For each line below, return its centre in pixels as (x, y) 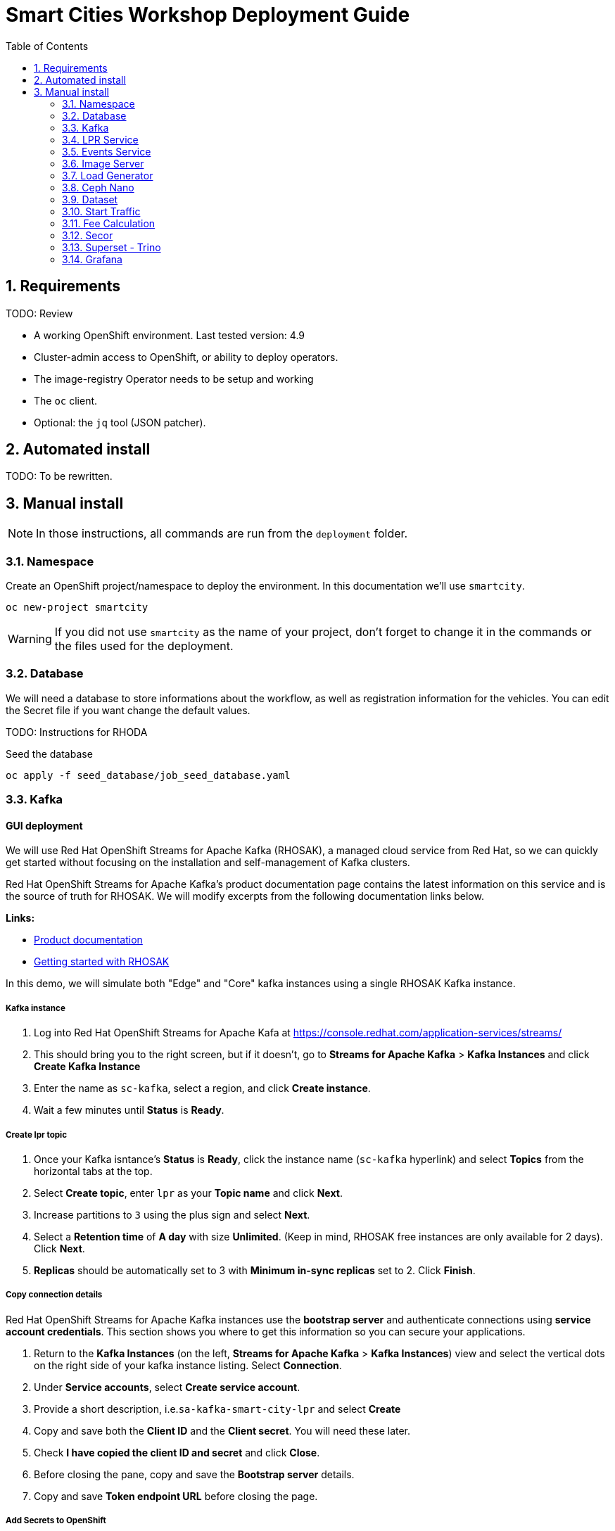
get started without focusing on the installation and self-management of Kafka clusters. (208, 863)
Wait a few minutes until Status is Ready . (129, 1110)
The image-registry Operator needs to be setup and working (174, 379)
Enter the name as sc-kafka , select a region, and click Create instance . (202, 1088)
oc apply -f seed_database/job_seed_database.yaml (148, 775)
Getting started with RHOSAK (102, 962)
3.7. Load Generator (108, 175)
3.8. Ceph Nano (98, 187)
